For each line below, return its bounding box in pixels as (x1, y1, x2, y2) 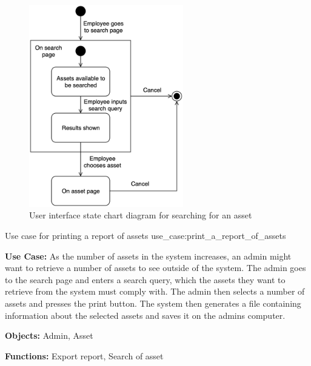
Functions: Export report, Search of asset (5, 349, 164, 362)
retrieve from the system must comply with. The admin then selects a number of (5, 285, 305, 298)
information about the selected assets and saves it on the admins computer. (5, 309, 286, 321)
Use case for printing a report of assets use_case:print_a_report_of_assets (5, 229, 286, 242)
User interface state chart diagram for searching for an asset (29, 209, 252, 221)
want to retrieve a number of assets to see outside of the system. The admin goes (5, 261, 306, 274)
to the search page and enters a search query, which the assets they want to (5, 273, 286, 286)
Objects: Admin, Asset (5, 329, 93, 342)
